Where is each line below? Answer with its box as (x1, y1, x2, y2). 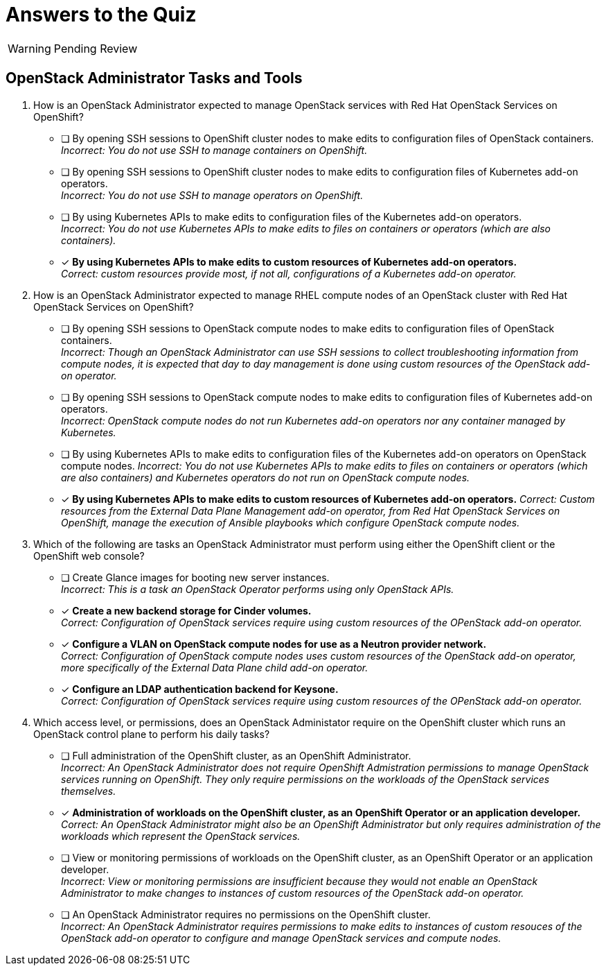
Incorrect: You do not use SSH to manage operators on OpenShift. (61, 189, 364, 201)
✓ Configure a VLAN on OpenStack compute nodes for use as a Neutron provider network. (61, 637, 487, 650)
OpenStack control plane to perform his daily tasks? (33, 728, 270, 740)
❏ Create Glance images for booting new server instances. (61, 571, 330, 583)
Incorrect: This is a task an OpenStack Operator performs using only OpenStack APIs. (61, 583, 454, 595)
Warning (8, 41, 51, 55)
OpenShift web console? (33, 549, 145, 562)
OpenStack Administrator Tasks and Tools (6, 69, 303, 87)
